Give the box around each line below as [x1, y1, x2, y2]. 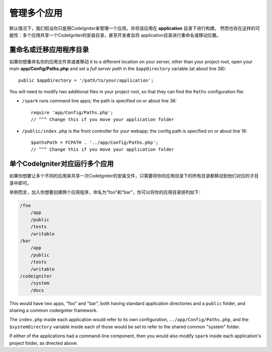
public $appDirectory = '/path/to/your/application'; [18, 77, 154, 83]
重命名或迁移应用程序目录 [9, 45, 89, 54]
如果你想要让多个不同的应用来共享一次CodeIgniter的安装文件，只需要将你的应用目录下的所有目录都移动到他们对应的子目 [9, 173, 259, 179]
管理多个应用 [9, 8, 63, 19]
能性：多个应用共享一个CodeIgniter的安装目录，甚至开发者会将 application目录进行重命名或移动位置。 [9, 32, 221, 38]
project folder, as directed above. [9, 340, 78, 346]
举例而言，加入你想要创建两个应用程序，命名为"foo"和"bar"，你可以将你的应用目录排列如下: [9, 189, 200, 195]
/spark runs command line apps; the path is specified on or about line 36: [22, 98, 177, 104]
